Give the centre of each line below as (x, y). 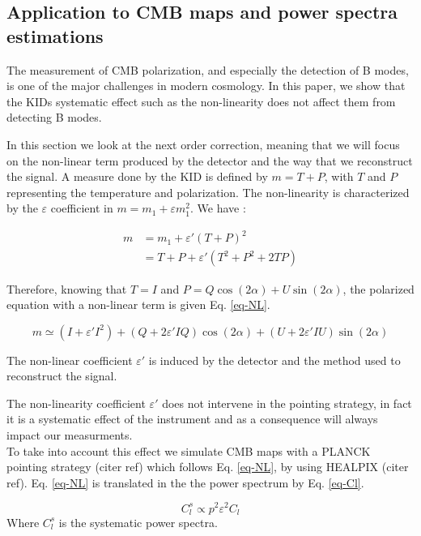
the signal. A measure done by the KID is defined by (137, 176)
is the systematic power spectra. (138, 522)
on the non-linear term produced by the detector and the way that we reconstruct (210, 160)
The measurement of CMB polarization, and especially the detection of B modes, (208, 69)
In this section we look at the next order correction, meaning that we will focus (203, 144)
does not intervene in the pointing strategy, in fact (287, 403)
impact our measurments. (70, 435)
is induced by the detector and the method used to (274, 360)
